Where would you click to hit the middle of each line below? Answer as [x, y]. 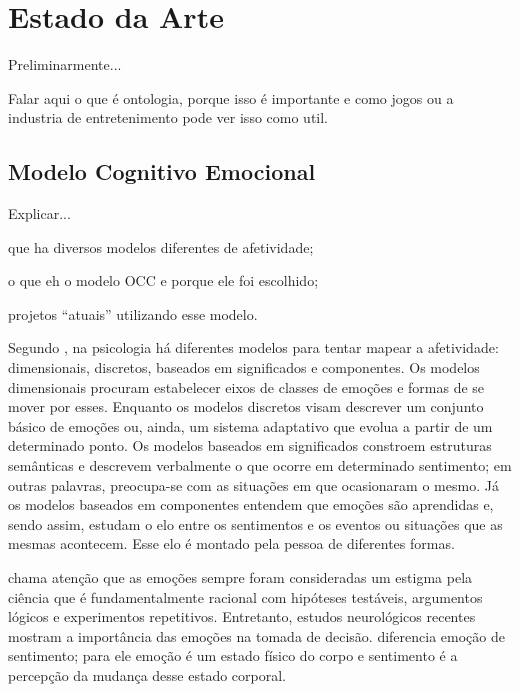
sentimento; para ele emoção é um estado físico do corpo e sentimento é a [233, 655]
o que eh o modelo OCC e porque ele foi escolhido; [163, 280]
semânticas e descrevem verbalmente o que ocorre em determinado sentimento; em [260, 465]
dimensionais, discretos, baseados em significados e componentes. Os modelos [244, 367]
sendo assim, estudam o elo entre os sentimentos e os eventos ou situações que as [255, 523]
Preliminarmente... [65, 64]
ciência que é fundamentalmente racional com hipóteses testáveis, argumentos [245, 596]
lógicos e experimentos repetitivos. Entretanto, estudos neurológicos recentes [242, 616]
